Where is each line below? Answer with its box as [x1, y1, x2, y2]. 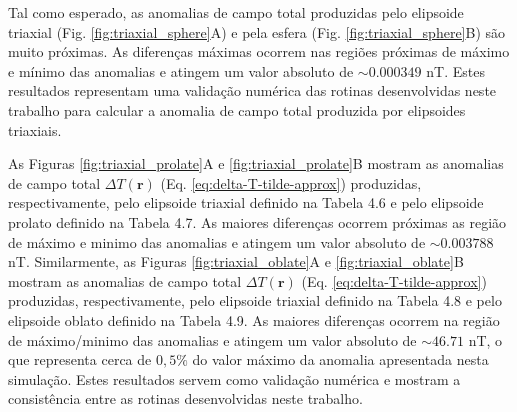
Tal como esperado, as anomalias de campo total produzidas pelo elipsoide [8, 2, 464, 22]
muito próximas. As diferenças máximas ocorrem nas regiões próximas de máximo [8, 41, 510, 62]
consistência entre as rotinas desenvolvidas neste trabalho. [8, 388, 363, 409]
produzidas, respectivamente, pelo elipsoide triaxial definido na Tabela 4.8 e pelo [8, 290, 502, 311]
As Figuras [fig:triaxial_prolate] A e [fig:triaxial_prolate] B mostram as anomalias [8, 153, 504, 174]
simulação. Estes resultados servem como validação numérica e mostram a [8, 368, 461, 389]
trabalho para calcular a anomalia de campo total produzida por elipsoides [8, 99, 466, 120]
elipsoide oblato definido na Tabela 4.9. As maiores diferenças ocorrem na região [8, 309, 500, 330]
